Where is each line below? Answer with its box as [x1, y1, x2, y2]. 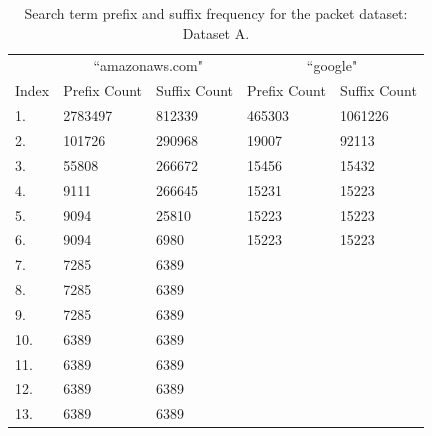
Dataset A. [182, 22, 250, 43]
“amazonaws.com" [93, 55, 203, 76]
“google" [306, 55, 358, 76]
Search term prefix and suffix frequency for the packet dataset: [24, 3, 408, 23]
